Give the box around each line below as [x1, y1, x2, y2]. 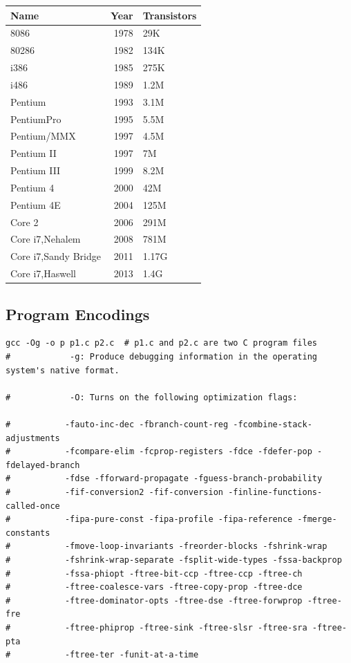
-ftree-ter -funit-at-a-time [64, 650, 199, 660]
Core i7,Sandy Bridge [10, 249, 101, 263]
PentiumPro [10, 111, 61, 126]
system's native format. [6, 365, 120, 375]
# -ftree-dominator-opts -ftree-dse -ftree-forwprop [6, 595, 303, 606]
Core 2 [10, 214, 39, 229]
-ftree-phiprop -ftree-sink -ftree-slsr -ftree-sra [64, 622, 307, 633]
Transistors [142, 8, 197, 22]
